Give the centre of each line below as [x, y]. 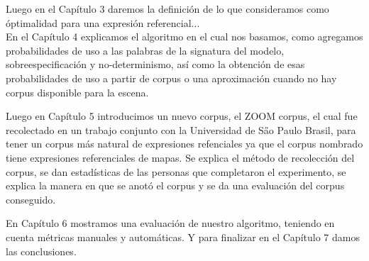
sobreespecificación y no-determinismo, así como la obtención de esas [155, 64]
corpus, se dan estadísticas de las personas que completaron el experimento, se [176, 171]
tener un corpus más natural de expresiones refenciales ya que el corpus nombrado [184, 144]
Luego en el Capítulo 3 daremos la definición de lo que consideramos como [167, 9]
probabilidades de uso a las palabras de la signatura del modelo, [145, 50]
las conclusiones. [41, 251]
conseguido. [31, 199]
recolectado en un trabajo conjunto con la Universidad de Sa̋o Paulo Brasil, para [181, 129]
